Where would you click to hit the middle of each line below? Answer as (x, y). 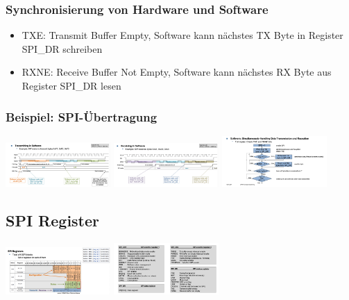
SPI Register (53, 220)
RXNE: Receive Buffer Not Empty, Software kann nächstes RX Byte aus (177, 72)
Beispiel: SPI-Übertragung (82, 116)
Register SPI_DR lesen (71, 85)
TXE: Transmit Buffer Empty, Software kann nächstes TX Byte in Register (182, 35)
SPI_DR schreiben (62, 48)
